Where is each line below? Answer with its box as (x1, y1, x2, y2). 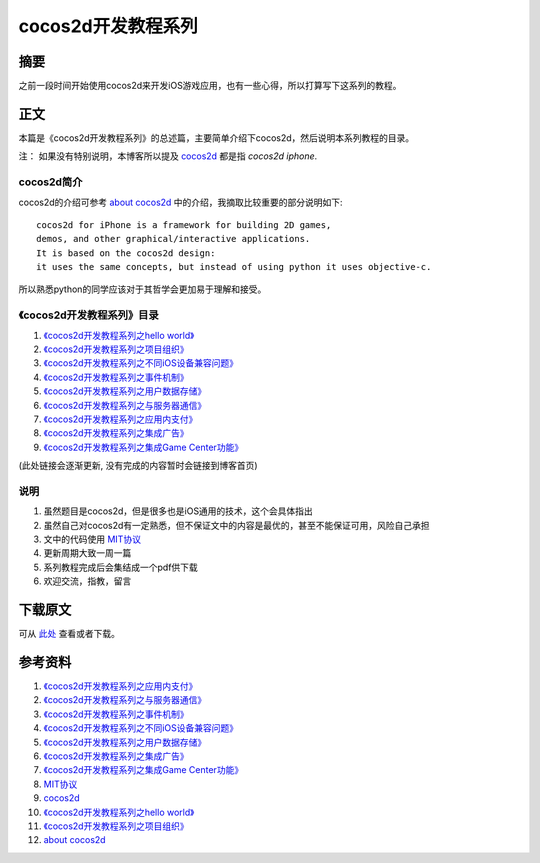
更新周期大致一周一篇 (43, 547, 132, 559)
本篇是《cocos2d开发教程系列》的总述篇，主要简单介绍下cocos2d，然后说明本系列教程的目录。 (18, 131, 415, 144)
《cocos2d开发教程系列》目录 (18, 308, 159, 322)
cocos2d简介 (18, 175, 83, 189)
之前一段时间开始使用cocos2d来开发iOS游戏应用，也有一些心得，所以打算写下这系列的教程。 (18, 80, 402, 92)
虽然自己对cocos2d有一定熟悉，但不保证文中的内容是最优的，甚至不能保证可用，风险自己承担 (43, 519, 430, 531)
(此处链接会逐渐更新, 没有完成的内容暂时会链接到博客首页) (18, 460, 259, 472)
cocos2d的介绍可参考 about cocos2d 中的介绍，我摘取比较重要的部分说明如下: (18, 196, 344, 208)
